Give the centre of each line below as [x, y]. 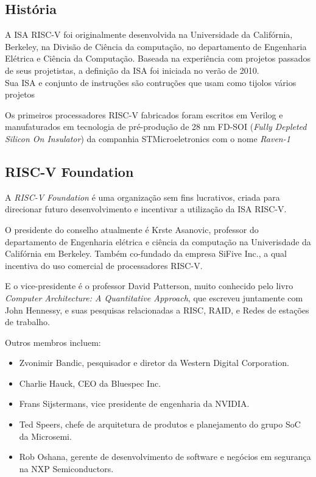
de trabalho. [27, 322]
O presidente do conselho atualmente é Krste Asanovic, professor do [132, 229]
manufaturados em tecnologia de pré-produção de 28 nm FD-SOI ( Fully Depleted [156, 127]
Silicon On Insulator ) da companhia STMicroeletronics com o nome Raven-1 [148, 138]
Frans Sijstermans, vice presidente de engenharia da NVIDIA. [134, 403]
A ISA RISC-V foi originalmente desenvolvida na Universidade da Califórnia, [149, 34]
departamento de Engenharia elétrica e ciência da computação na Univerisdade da [158, 241]
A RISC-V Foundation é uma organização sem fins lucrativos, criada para [142, 197]
